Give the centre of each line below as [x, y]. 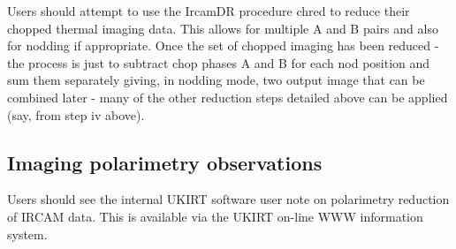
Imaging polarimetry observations [165, 162]
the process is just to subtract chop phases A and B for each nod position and [219, 62]
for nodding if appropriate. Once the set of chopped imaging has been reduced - [223, 45]
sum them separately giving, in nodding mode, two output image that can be [216, 80]
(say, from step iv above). [76, 114]
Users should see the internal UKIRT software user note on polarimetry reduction [228, 199]
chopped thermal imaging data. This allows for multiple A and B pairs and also [223, 28]
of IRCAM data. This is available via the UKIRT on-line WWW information [215, 216]
